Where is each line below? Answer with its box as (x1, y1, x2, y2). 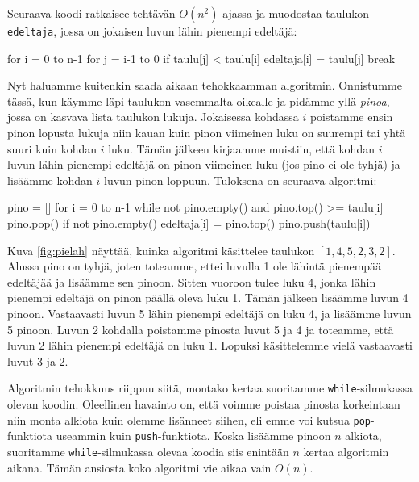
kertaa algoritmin (303, 442, 389, 459)
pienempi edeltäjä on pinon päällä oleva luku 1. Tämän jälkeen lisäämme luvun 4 (7, 289, 409, 306)
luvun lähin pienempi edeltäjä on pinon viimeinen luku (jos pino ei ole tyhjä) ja (7, 156, 400, 173)
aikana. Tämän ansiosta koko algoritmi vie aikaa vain (7, 459, 272, 476)
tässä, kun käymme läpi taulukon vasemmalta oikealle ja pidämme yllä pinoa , (7, 92, 390, 109)
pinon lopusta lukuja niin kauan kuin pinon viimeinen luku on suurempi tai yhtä (7, 124, 406, 141)
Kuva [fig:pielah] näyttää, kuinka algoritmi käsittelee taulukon (7, 241, 315, 258)
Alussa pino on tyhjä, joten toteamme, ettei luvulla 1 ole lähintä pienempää (7, 258, 382, 275)
